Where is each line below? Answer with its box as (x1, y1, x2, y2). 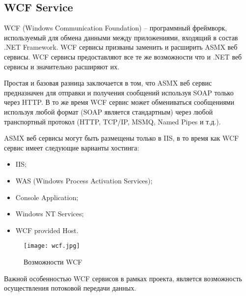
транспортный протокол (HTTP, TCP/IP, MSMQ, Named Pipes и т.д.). (4, 116, 221, 126)
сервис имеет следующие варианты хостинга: (4, 142, 139, 152)
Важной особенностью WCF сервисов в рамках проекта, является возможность (4, 273, 242, 283)
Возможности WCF (24, 256, 82, 266)
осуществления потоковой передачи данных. (4, 283, 137, 293)
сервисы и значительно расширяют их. (4, 61, 119, 71)
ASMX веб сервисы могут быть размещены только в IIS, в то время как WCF (4, 133, 239, 143)
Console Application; (15, 192, 79, 202)
